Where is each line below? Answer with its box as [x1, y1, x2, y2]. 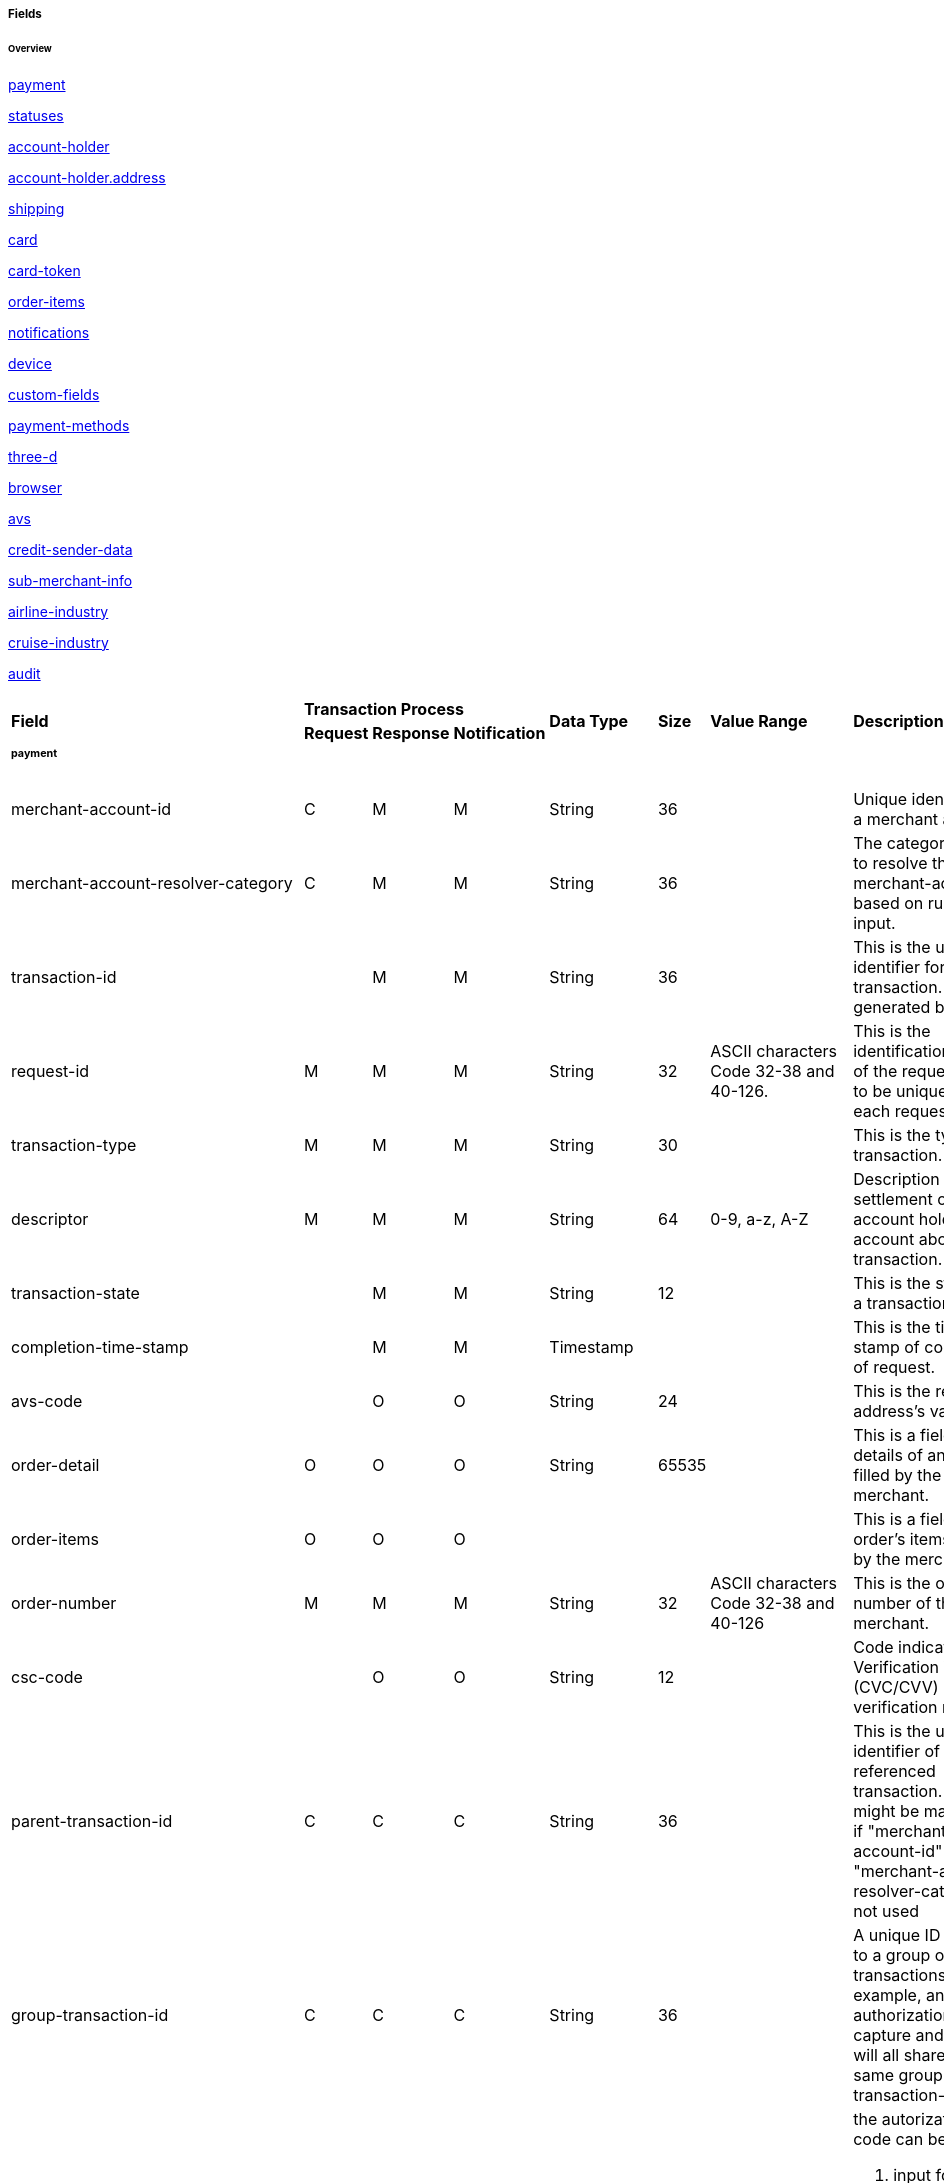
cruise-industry [8, 633, 109, 651]
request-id [11, 1060, 90, 1081]
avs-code [11, 1390, 83, 1411]
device [8, 354, 52, 372]
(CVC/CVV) [853, 1676, 939, 1697]
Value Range [710, 710, 808, 731]
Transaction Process [304, 698, 464, 719]
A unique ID [853, 1924, 941, 1945]
